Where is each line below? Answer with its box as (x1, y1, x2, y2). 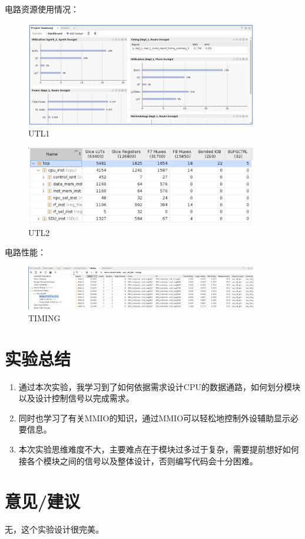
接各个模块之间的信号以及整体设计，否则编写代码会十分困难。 (18, 454, 258, 467)
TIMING (28, 311, 61, 324)
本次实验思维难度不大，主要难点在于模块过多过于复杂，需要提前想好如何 (18, 442, 299, 455)
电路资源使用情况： (5, 3, 79, 15)
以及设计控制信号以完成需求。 (18, 392, 134, 404)
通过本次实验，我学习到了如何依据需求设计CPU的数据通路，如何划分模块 (18, 380, 300, 392)
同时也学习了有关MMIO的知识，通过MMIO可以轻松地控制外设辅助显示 (18, 411, 291, 424)
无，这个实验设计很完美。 (5, 523, 104, 535)
